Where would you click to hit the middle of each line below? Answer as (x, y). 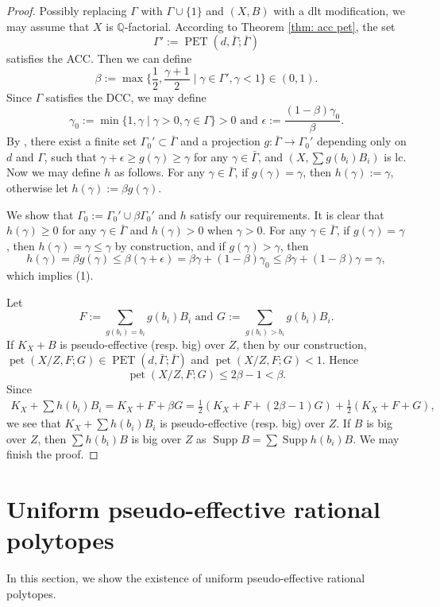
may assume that (48, 26)
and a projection (220, 141)
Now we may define (54, 172)
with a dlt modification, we (339, 10)
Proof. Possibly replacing (67, 10)
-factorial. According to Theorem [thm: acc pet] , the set (260, 26)
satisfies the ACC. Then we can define (99, 58)
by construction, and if (170, 245)
